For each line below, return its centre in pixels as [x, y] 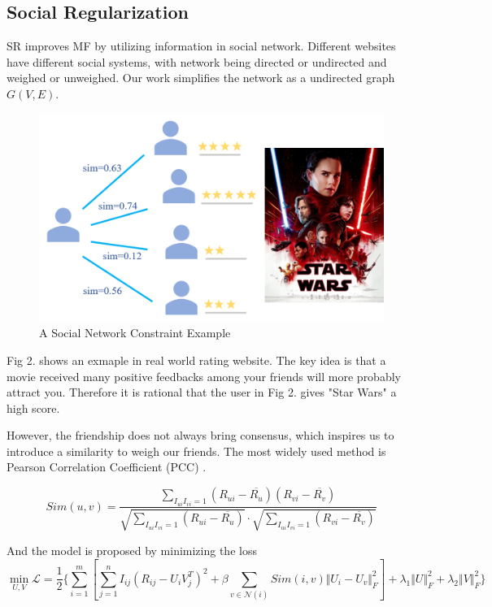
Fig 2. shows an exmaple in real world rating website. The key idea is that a [196, 360]
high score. [33, 408]
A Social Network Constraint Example [135, 333]
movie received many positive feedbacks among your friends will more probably [204, 376]
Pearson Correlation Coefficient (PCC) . [107, 467]
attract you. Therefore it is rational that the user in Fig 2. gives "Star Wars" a [202, 392]
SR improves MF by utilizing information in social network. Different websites [201, 46]
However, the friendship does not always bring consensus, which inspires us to [200, 435]
